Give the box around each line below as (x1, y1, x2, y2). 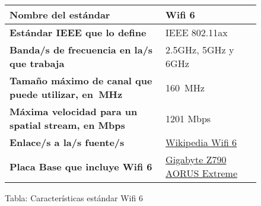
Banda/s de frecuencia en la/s (9, 43, 153, 56)
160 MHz (165, 80, 205, 94)
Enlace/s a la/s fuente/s (9, 135, 125, 149)
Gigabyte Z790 (165, 153, 227, 166)
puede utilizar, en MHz (9, 87, 123, 101)
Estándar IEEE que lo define (9, 26, 147, 39)
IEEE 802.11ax (165, 26, 228, 39)
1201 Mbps (165, 111, 211, 125)
